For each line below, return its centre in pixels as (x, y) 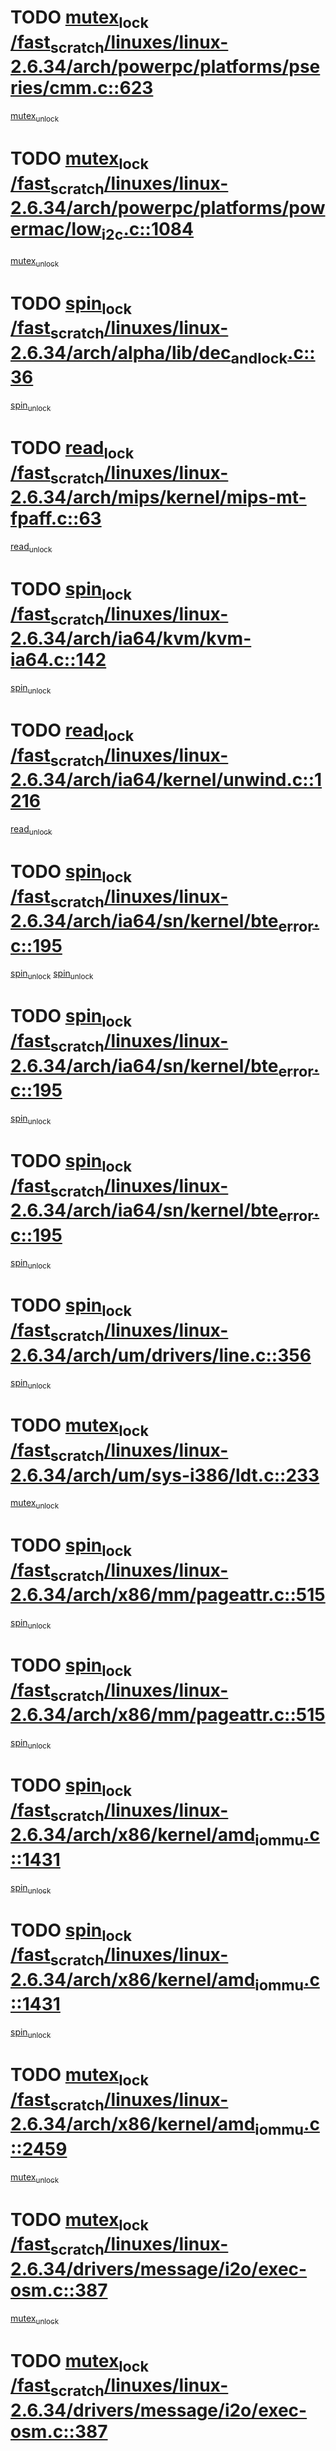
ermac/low (56, 229)
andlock (259, 358)
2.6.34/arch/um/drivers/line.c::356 (161, 1355)
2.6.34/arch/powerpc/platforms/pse (165, 67)
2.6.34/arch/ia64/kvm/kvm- (131, 638)
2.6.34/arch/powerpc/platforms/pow (168, 208)
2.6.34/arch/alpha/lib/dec (121, 352)
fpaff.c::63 (56, 518)
